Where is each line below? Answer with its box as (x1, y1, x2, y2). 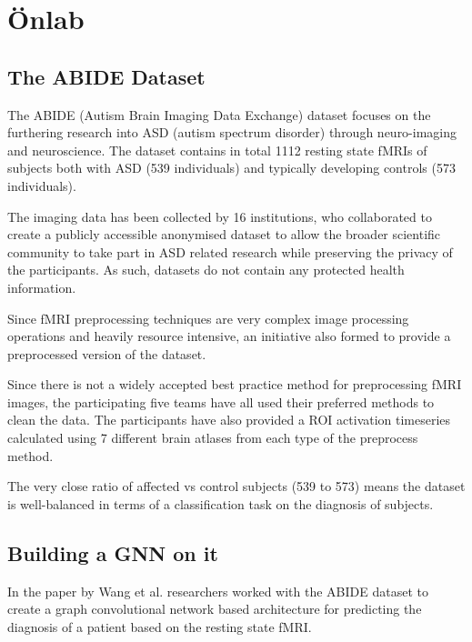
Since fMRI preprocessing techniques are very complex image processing (7, 308, 409, 327)
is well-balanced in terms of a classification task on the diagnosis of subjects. (7, 494, 434, 513)
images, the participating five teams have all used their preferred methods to (7, 392, 435, 411)
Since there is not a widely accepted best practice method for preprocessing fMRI (7, 375, 462, 394)
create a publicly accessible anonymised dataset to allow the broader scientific (7, 225, 441, 244)
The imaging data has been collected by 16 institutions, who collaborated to (7, 206, 432, 226)
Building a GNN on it (7, 538, 218, 567)
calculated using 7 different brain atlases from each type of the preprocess (7, 428, 418, 447)
